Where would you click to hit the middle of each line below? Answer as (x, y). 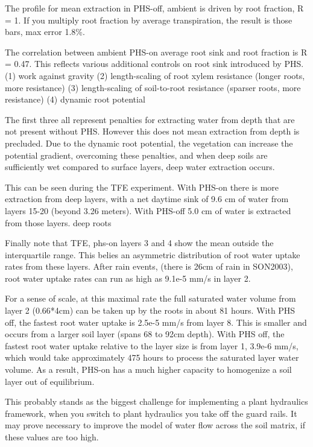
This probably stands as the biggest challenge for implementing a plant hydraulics (156, 401)
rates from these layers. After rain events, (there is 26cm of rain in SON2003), (149, 266)
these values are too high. (52, 437)
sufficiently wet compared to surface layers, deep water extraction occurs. (140, 167)
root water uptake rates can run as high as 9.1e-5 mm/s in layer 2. (128, 278)
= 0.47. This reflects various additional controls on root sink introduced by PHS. (154, 64)
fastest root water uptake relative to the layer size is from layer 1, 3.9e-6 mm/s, (152, 345)
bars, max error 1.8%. (45, 32)
